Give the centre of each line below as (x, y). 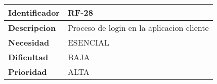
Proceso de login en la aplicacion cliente (138, 28)
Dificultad (28, 57)
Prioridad (28, 72)
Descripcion (32, 28)
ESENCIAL (88, 42)
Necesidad (29, 42)
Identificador (34, 12)
